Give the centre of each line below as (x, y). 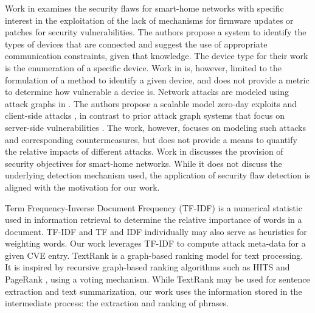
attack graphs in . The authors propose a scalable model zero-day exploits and (151, 103)
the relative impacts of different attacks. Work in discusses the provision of (144, 151)
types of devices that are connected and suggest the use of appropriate (136, 44)
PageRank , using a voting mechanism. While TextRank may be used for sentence (157, 279)
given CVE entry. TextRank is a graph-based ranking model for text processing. (154, 255)
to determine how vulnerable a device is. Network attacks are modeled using (147, 92)
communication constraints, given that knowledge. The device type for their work (157, 56)
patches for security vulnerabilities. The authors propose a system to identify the (156, 32)
